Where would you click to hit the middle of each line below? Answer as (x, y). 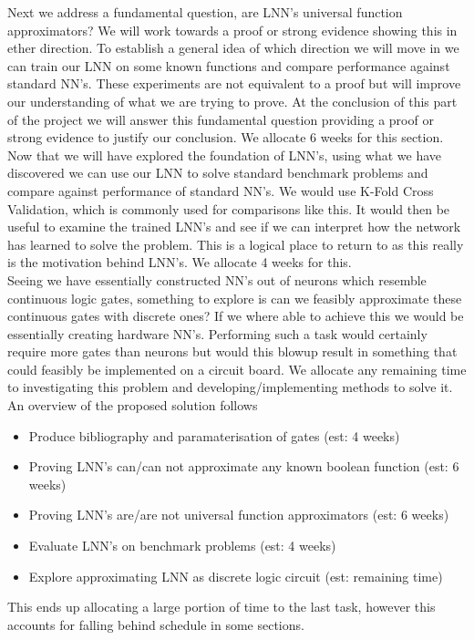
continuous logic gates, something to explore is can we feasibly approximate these (235, 298)
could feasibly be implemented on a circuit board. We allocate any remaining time (237, 369)
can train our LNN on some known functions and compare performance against (229, 65)
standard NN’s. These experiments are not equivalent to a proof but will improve (234, 83)
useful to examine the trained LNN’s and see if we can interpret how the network (234, 227)
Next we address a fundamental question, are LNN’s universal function (205, 12)
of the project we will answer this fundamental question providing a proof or (221, 119)
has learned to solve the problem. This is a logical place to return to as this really (236, 244)
